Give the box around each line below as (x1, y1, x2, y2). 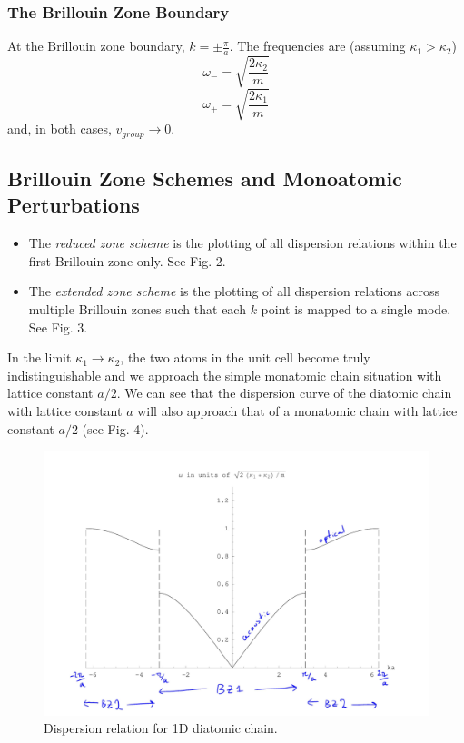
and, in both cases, (7, 119, 112, 138)
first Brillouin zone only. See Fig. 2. (28, 251, 226, 270)
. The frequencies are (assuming (229, 36, 406, 55)
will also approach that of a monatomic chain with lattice (137, 401, 458, 420)
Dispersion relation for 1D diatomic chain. (44, 718, 278, 738)
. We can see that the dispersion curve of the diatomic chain (116, 383, 452, 402)
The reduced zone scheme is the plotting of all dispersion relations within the (28, 233, 457, 253)
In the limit (7, 348, 72, 367)
